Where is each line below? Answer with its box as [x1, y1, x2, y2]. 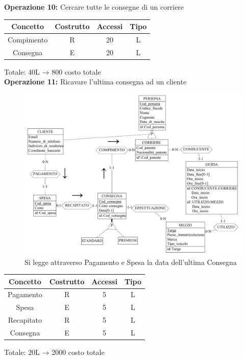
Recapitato [8, 315, 42, 325]
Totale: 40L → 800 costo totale [4, 66, 101, 77]
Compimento [8, 34, 48, 44]
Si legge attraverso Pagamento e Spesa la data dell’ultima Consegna [24, 256, 237, 267]
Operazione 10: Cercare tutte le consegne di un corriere [4, 2, 184, 12]
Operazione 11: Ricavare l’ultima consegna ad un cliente [4, 76, 187, 87]
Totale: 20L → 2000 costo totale [4, 347, 105, 357]
